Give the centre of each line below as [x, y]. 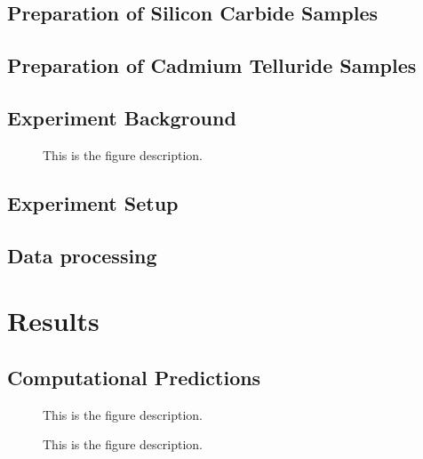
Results [53, 321]
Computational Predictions [134, 377]
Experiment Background [122, 117]
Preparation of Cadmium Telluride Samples [212, 65]
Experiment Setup [93, 202]
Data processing [82, 255]
